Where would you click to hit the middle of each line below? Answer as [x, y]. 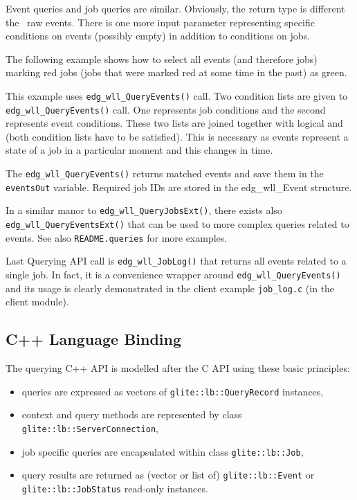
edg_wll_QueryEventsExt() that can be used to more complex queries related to [177, 224]
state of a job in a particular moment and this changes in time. [139, 150]
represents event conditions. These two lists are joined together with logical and [174, 123]
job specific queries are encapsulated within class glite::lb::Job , [163, 451]
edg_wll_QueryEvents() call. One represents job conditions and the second [166, 109]
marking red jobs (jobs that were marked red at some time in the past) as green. [176, 72]
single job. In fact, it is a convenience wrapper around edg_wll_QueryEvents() [173, 274]
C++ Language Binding [94, 339]
